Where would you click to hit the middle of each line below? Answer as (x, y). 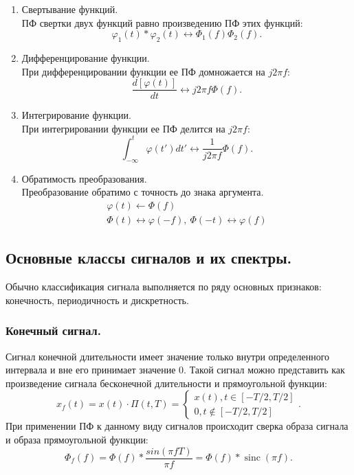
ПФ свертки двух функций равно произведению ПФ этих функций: (162, 22)
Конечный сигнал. (53, 331)
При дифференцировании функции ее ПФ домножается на (143, 71)
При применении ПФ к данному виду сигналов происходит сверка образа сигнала (177, 426)
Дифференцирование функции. (86, 57)
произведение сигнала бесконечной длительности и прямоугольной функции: (166, 383)
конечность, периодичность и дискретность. (97, 300)
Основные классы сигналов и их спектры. (149, 258)
